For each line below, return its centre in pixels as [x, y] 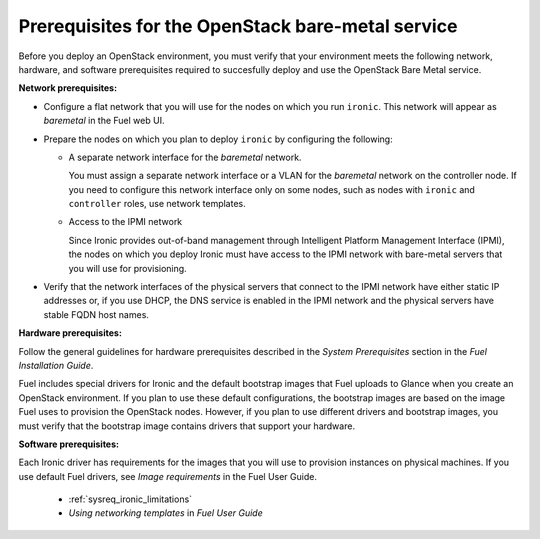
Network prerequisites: [68, 88]
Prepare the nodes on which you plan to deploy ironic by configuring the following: [218, 139]
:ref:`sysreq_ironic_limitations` [130, 499]
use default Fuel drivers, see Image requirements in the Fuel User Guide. [167, 476]
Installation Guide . [56, 365]
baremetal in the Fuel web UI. [104, 121]
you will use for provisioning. [127, 268]
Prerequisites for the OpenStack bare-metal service [238, 26]
